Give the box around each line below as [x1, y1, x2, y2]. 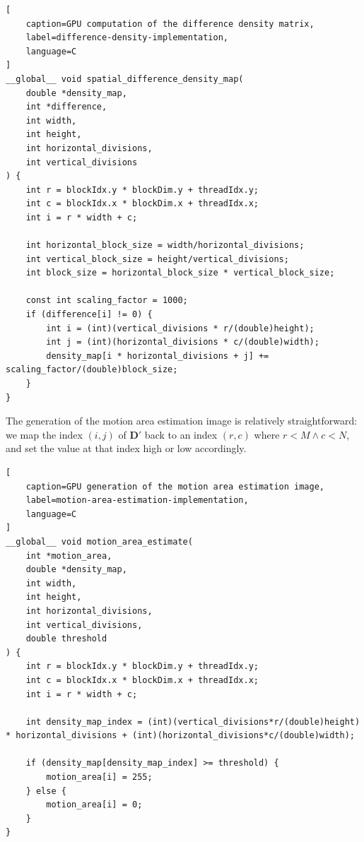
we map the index [6, 427, 83, 441]
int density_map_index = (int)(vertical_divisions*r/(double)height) [25, 716, 360, 727]
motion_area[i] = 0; [46, 800, 143, 810]
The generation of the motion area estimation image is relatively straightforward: [6, 413, 358, 428]
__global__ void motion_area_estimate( [6, 536, 193, 547]
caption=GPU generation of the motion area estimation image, [25, 481, 325, 492]
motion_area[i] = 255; [46, 772, 153, 783]
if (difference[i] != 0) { [25, 309, 153, 320]
